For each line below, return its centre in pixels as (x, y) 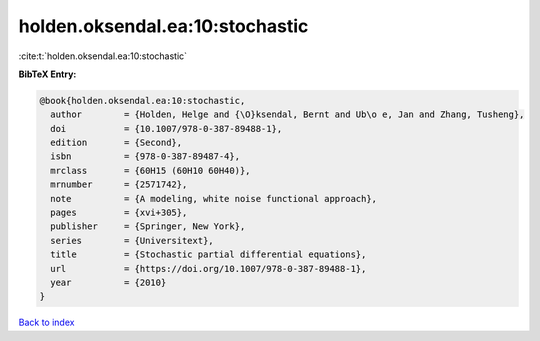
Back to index (46, 322)
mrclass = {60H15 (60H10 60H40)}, (150, 170)
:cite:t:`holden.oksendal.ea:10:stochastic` (103, 56)
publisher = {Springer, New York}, (148, 226)
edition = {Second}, (116, 143)
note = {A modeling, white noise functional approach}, (214, 198)
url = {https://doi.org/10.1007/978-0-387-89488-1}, (208, 268)
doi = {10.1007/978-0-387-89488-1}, (166, 128)
